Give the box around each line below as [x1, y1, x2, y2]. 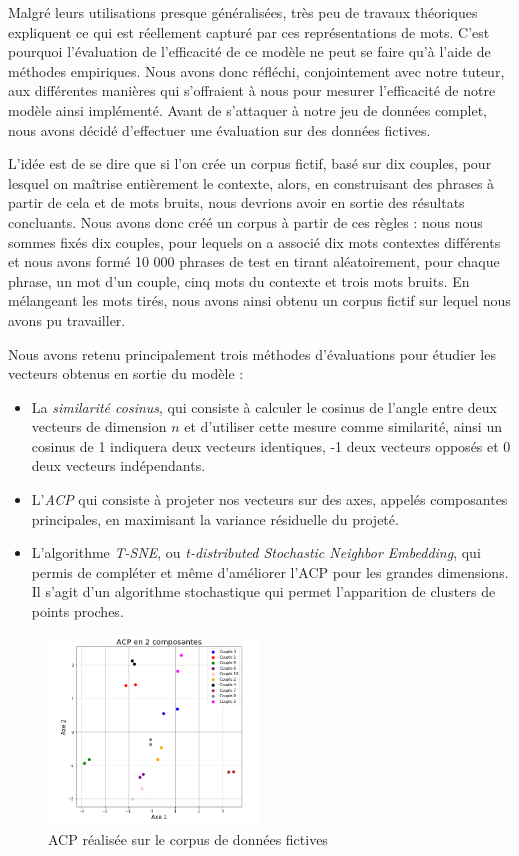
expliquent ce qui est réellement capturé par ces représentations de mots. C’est [8, 21, 490, 42]
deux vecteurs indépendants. [31, 455, 206, 476]
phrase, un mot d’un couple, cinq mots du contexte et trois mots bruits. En [8, 270, 470, 291]
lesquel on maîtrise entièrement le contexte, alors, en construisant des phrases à [8, 172, 495, 193]
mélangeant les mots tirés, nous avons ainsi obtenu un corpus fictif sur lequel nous [8, 290, 511, 311]
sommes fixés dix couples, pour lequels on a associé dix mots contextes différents [8, 231, 501, 252]
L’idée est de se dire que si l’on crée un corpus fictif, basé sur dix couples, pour [8, 153, 492, 174]
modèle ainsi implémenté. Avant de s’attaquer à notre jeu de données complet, [8, 99, 487, 120]
